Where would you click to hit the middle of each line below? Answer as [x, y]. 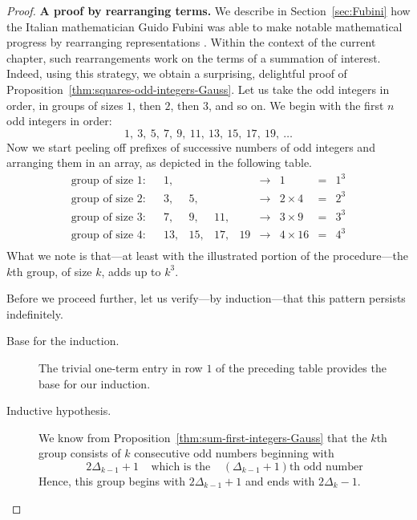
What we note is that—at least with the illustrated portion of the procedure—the [207, 256]
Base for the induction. [63, 341]
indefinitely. [35, 313]
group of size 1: [108, 181]
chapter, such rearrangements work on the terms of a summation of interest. [194, 57]
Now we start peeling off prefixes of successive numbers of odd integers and [191, 146]
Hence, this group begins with [112, 481]
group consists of [80, 453]
